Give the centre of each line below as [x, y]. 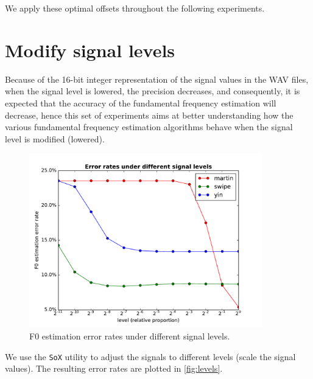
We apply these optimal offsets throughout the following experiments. [135, 8]
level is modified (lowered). [55, 138]
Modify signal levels [90, 50]
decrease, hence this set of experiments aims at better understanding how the [149, 115]
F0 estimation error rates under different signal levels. [130, 336]
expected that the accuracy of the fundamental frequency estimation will [141, 103]
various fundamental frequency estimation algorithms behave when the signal [149, 127]
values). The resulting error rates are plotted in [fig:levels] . [114, 368]
